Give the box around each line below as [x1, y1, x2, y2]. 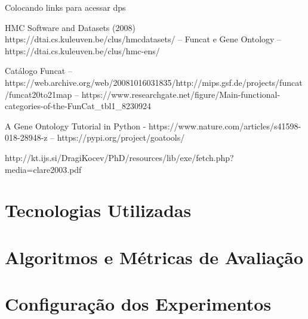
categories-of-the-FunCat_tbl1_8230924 [5, 100, 151, 112]
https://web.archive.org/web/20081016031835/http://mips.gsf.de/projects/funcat [5, 76, 303, 88]
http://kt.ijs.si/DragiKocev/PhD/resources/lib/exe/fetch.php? [5, 151, 234, 163]
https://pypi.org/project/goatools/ [57, 131, 185, 144]
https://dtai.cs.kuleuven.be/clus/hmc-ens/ [5, 44, 160, 57]
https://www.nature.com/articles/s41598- [149, 119, 301, 132]
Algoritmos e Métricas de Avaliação [5, 244, 304, 269]
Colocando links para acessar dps [5, 1, 126, 13]
